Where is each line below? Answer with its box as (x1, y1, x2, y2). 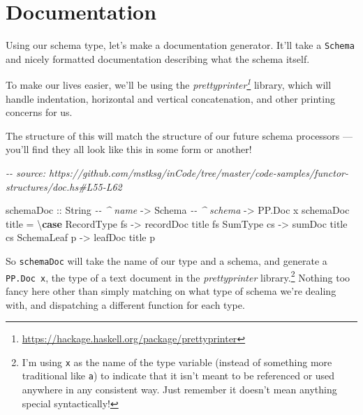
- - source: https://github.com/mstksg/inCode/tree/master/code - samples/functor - (6, 166, 348, 180)
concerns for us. (6, 105, 73, 119)
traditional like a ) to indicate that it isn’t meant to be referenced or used (22, 368, 335, 383)
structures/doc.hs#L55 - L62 (6, 179, 122, 194)
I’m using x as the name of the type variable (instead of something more (22, 354, 332, 369)
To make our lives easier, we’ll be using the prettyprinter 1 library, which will (6, 75, 332, 92)
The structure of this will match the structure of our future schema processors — (6, 128, 353, 143)
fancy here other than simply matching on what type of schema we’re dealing (6, 283, 336, 298)
